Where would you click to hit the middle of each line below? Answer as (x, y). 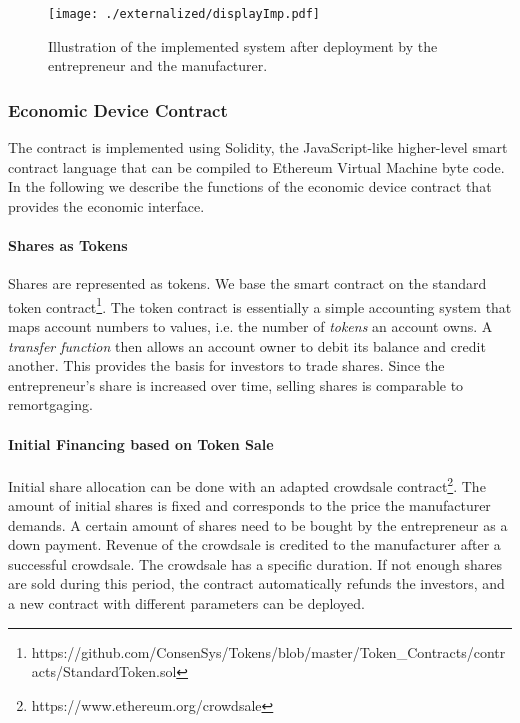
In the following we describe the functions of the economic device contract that (250, 186)
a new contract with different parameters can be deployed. (186, 603)
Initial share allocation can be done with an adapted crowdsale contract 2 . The (247, 484)
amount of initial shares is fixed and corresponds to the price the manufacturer (249, 505)
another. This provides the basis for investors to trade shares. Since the (226, 365)
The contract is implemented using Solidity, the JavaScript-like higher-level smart (258, 147)
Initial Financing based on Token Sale (141, 443)
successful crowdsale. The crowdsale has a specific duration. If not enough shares (255, 563)
